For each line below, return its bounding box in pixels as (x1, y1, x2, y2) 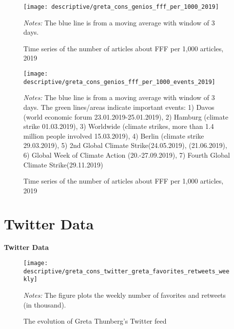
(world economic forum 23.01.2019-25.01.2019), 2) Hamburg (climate (23, 111, 229, 122)
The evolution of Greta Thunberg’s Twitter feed (23, 316, 167, 326)
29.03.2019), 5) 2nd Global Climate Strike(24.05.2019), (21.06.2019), (23, 140, 227, 150)
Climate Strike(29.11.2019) (23, 159, 103, 169)
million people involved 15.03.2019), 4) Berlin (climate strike (23, 130, 204, 141)
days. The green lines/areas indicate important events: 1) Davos (23, 102, 214, 112)
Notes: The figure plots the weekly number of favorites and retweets (23, 289, 226, 300)
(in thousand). (23, 299, 66, 309)
